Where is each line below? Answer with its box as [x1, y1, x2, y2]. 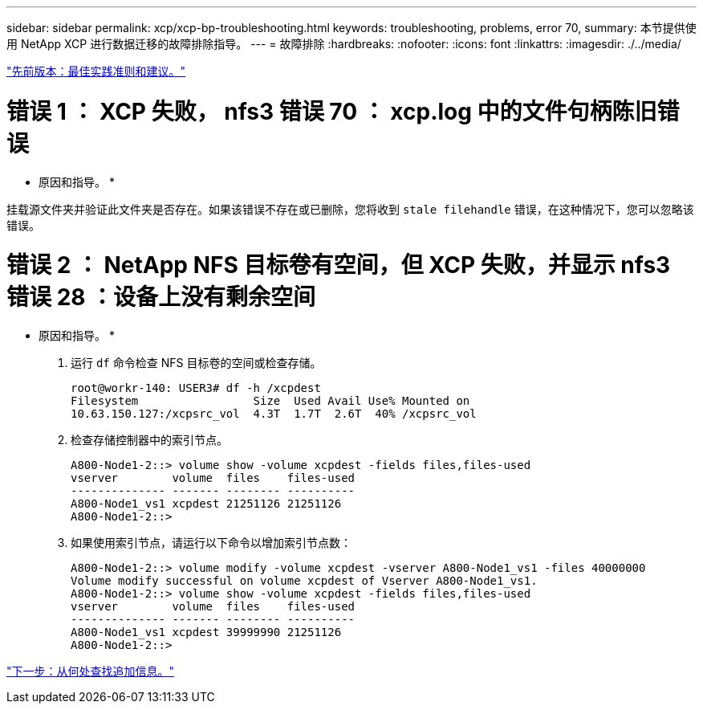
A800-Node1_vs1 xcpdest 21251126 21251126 [71, 497, 342, 510]
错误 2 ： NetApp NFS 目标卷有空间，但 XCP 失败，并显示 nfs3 [6, 251, 671, 280]
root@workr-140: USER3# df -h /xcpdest [71, 382, 321, 394]
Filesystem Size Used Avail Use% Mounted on [71, 394, 470, 407]
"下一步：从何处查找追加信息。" [6, 664, 175, 678]
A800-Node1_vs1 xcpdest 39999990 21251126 [71, 626, 342, 639]
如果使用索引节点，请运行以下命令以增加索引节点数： [71, 536, 351, 549]
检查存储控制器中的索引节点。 [71, 433, 228, 447]
